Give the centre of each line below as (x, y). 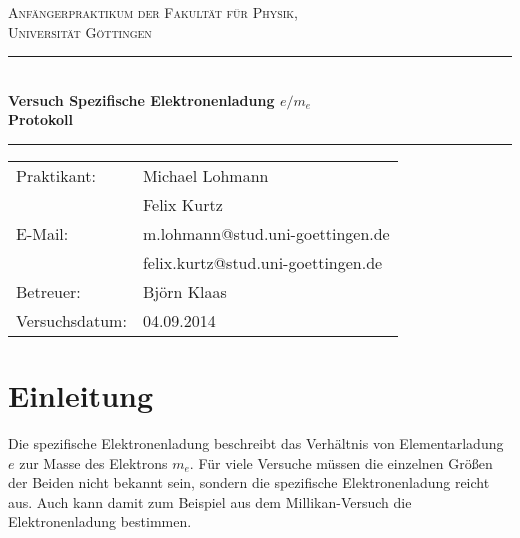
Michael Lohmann (205, 175)
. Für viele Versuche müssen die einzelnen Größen (341, 462)
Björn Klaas (184, 291)
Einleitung (81, 395)
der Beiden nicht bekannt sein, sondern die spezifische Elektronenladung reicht (249, 482)
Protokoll (41, 119)
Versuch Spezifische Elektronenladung (141, 99)
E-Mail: (42, 233)
